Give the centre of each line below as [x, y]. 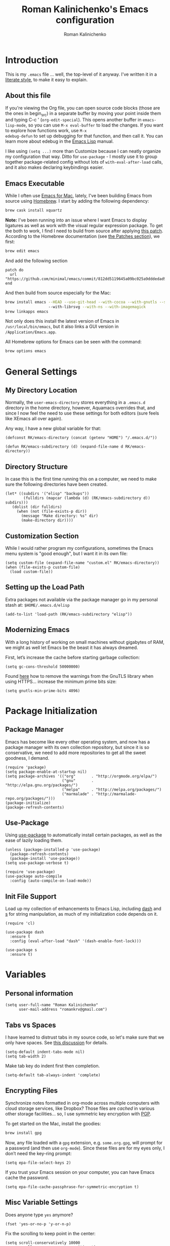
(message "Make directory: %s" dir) [60, 516]
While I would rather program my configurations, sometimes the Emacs [79, 548]
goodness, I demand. [27, 758]
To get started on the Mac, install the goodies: [53, 1124]
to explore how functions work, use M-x [46, 131]
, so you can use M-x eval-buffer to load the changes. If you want [94, 125]
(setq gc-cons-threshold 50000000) [43, 667]
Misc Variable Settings [42, 1203]
